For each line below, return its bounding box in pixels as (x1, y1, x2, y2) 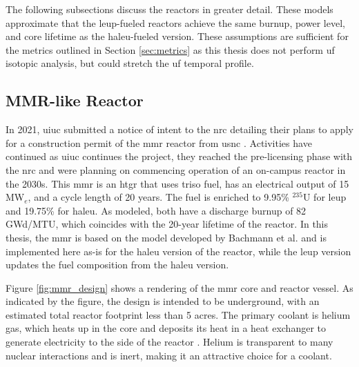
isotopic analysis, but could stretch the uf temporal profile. (6, 56, 254, 70)
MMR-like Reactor (6, 90, 144, 111)
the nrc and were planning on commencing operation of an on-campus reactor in (6, 162, 346, 177)
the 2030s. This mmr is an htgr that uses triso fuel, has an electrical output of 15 (6, 176, 349, 190)
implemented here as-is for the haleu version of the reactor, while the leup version (6, 244, 351, 258)
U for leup (302, 190, 347, 204)
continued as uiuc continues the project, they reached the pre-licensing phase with (6, 149, 353, 163)
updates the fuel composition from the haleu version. (6, 257, 229, 272)
